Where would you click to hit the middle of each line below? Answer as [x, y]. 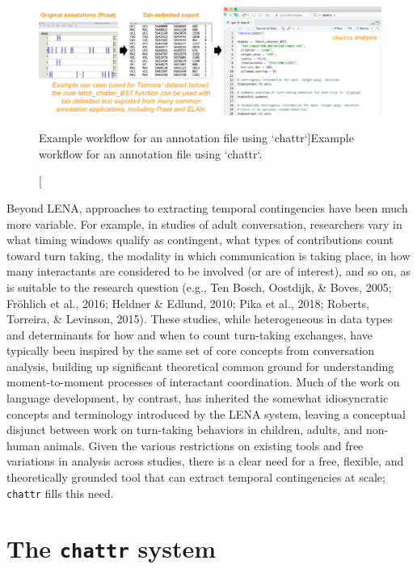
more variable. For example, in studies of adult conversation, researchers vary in [204, 223]
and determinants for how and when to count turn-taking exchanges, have [190, 334]
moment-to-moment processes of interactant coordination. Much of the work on [203, 382]
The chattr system [111, 548]
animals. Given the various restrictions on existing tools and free [204, 445]
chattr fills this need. [60, 493]
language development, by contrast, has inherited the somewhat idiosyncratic [198, 398]
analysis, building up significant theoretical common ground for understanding [200, 366]
